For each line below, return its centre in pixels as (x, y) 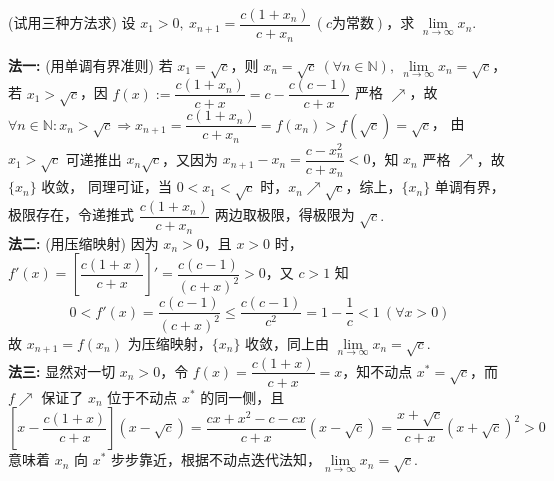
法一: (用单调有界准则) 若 (90, 64)
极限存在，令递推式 (71, 214)
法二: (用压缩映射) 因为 (83, 242)
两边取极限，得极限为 (284, 214)
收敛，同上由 (287, 342)
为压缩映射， (169, 342)
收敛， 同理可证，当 (107, 186)
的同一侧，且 (242, 396)
